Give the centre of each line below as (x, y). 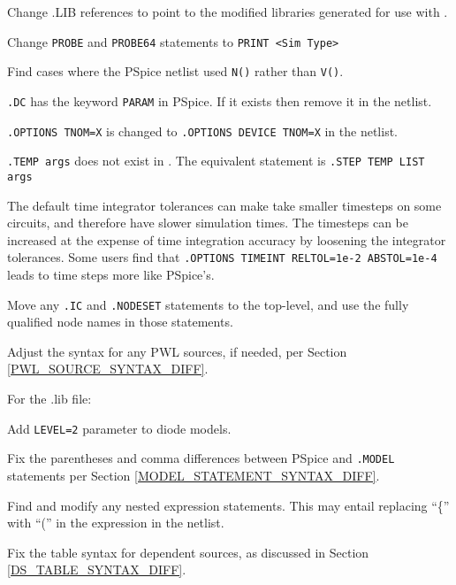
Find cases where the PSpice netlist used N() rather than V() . (175, 71)
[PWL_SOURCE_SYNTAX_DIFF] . (108, 369)
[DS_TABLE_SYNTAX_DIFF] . (97, 570)
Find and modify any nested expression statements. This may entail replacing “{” (228, 505)
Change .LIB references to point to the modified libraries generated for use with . (228, 12)
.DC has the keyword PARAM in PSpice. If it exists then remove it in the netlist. (220, 100)
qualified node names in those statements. (120, 322)
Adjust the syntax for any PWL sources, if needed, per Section (177, 351)
